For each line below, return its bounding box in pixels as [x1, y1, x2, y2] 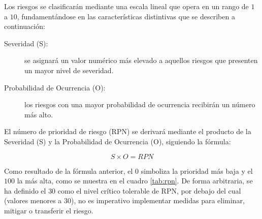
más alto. [24, 109, 53, 119]
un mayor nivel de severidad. [24, 65, 114, 75]
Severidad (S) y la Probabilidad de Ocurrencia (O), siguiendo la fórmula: [4, 136, 231, 146]
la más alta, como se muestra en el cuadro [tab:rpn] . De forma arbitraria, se [17, 175, 253, 186]
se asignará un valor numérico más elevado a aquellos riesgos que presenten [24, 55, 258, 66]
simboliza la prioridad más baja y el [141, 165, 253, 176]
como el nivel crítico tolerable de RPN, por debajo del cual [57, 185, 241, 196]
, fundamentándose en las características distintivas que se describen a [17, 11, 235, 21]
